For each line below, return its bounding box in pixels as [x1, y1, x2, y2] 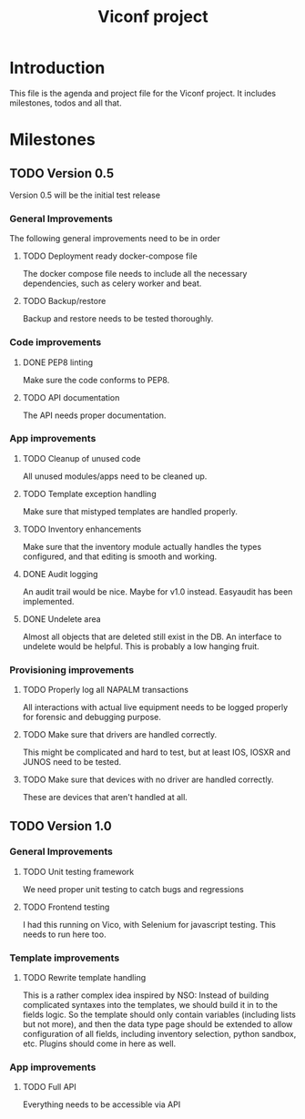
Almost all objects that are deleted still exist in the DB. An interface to [22, 631, 282, 642]
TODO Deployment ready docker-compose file [22, 250, 198, 261]
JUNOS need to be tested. [22, 757, 122, 768]
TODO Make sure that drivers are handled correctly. [22, 729, 218, 740]
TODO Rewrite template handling [22, 972, 147, 983]
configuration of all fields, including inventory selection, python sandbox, [22, 1029, 297, 1040]
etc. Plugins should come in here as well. [22, 1038, 177, 1049]
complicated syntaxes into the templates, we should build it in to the [22, 1000, 278, 1011]
